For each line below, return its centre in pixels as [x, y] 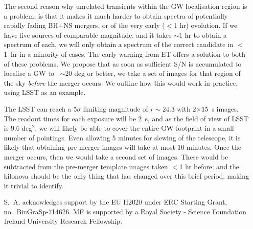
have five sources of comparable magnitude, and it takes [88, 34]
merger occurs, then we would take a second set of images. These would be [116, 156]
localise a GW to [29, 73]
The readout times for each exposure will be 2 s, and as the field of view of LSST [126, 118]
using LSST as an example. [45, 92]
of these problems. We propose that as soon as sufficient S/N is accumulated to [123, 63]
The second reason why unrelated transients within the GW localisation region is [126, 6]
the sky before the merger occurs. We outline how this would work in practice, [121, 82]
